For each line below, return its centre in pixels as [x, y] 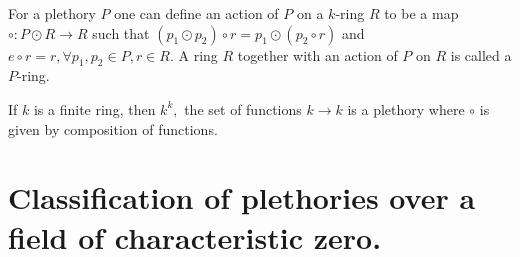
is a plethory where [406, 108]
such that [121, 32]
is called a [481, 54]
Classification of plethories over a [242, 197]
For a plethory [52, 13]
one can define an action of [196, 13]
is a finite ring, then [94, 108]
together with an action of [317, 54]
